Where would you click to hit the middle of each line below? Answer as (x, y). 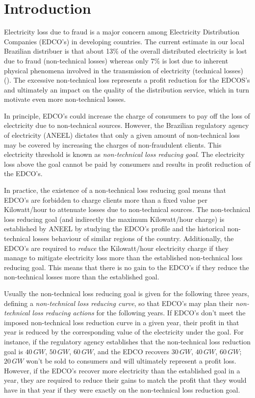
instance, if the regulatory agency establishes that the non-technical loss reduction (127, 341)
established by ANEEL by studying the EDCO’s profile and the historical (115, 229)
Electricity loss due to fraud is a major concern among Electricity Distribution (122, 32)
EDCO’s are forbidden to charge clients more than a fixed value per (106, 199)
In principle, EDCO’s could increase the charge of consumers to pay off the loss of (127, 115)
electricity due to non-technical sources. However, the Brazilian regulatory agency (127, 125)
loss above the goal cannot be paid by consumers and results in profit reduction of (127, 164)
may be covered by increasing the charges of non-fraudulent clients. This (113, 144)
